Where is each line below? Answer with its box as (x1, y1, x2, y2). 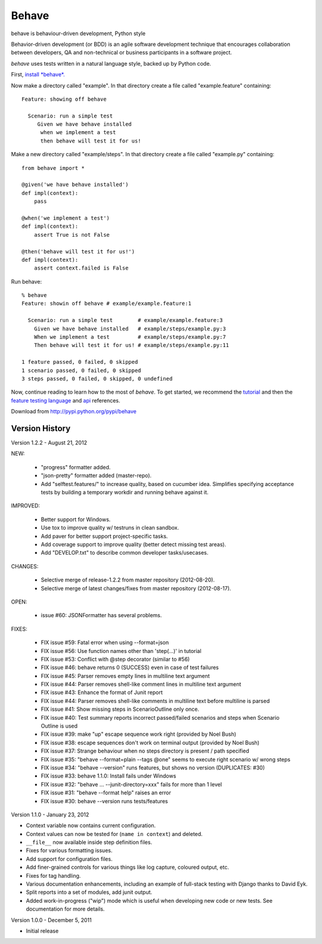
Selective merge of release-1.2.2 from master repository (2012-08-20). (41, 576, 215, 584)
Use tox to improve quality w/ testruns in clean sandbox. (41, 524, 179, 531)
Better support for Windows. (41, 516, 111, 523)
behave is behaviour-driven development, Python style (11, 30, 146, 37)
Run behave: (11, 278, 42, 285)
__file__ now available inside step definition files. (26, 838, 152, 846)
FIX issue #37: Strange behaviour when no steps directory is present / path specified (41, 747, 250, 754)
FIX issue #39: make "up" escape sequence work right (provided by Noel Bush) (41, 731, 237, 738)
